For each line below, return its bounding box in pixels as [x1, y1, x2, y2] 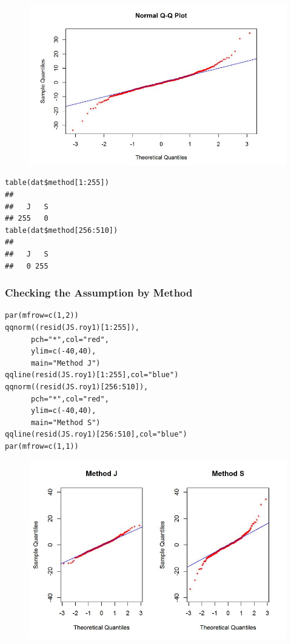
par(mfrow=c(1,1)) [5, 441, 79, 451]
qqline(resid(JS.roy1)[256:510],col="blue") [5, 430, 187, 439]
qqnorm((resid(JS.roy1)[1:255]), [5, 323, 139, 332]
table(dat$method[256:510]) [5, 226, 118, 235]
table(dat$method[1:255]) [5, 178, 109, 187]
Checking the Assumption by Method [5, 285, 193, 300]
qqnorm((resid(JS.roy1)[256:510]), [5, 382, 149, 391]
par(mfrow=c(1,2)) [5, 311, 79, 320]
